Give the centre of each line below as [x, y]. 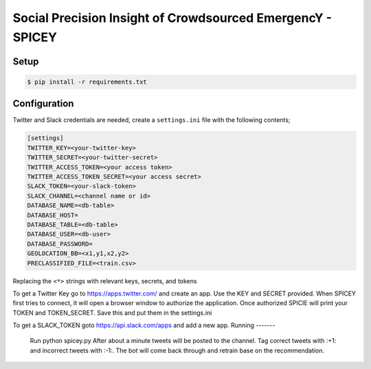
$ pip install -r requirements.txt [87, 82]
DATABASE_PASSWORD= [60, 244]
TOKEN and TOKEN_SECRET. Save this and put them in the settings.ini [112, 313]
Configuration [43, 104]
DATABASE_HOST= [53, 215]
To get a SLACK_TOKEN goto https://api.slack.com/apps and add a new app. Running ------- [144, 325]
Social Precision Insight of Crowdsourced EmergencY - [172, 18]
